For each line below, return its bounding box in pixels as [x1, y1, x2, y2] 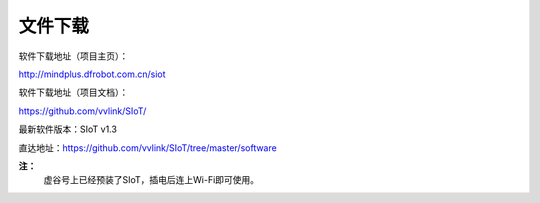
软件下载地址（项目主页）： [18, 50, 129, 62]
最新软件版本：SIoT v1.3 [18, 123, 117, 135]
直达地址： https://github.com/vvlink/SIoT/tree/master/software [18, 141, 277, 154]
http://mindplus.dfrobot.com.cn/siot [18, 68, 166, 80]
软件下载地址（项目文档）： [18, 86, 129, 99]
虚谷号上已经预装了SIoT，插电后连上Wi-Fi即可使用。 [43, 174, 260, 186]
